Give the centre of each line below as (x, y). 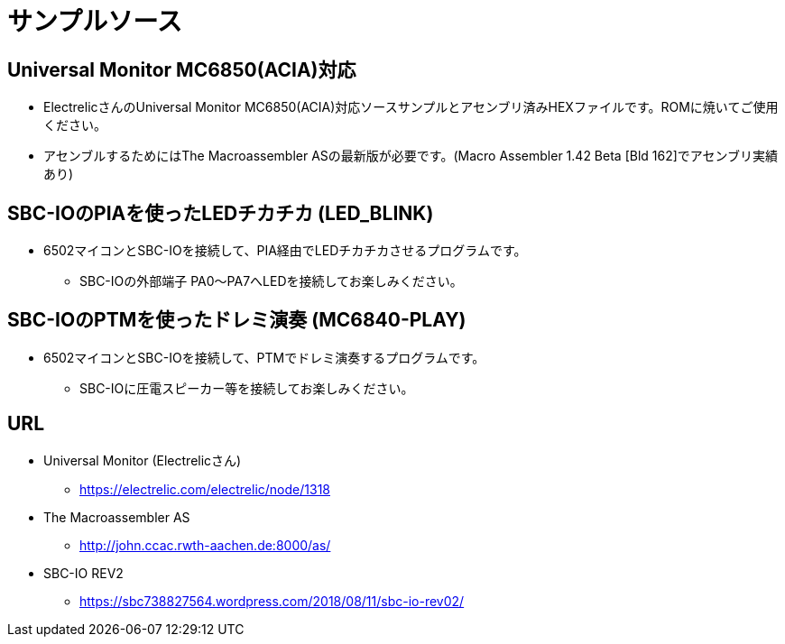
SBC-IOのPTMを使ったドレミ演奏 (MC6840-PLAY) (237, 320)
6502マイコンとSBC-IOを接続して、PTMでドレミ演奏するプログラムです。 (264, 357)
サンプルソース (95, 22)
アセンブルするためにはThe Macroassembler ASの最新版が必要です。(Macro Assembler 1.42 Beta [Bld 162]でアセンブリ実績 (411, 156)
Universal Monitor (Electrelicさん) (143, 460)
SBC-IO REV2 (83, 573)
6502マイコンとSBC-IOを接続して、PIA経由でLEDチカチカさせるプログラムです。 (285, 251)
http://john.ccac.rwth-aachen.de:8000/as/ (205, 545)
